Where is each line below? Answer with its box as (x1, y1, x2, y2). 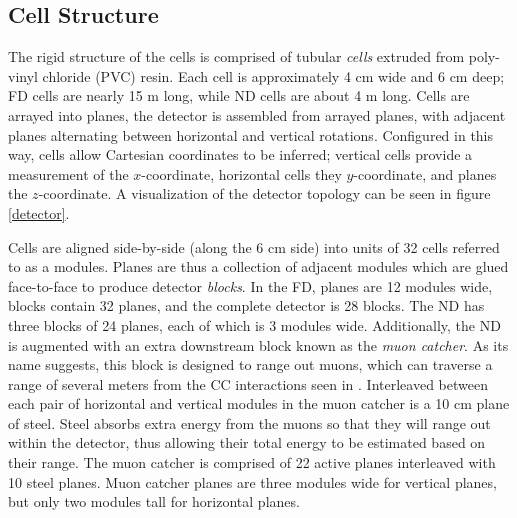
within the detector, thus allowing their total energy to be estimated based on (8, 432, 486, 453)
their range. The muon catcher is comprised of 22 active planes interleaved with (8, 452, 496, 473)
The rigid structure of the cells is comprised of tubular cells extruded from (8, 46, 465, 67)
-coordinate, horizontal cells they (141, 163, 342, 184)
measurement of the (8, 163, 129, 184)
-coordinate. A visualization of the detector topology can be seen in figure (38, 183, 491, 204)
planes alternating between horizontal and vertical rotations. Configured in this (8, 124, 494, 145)
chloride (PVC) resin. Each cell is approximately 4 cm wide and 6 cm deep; (42, 65, 505, 86)
